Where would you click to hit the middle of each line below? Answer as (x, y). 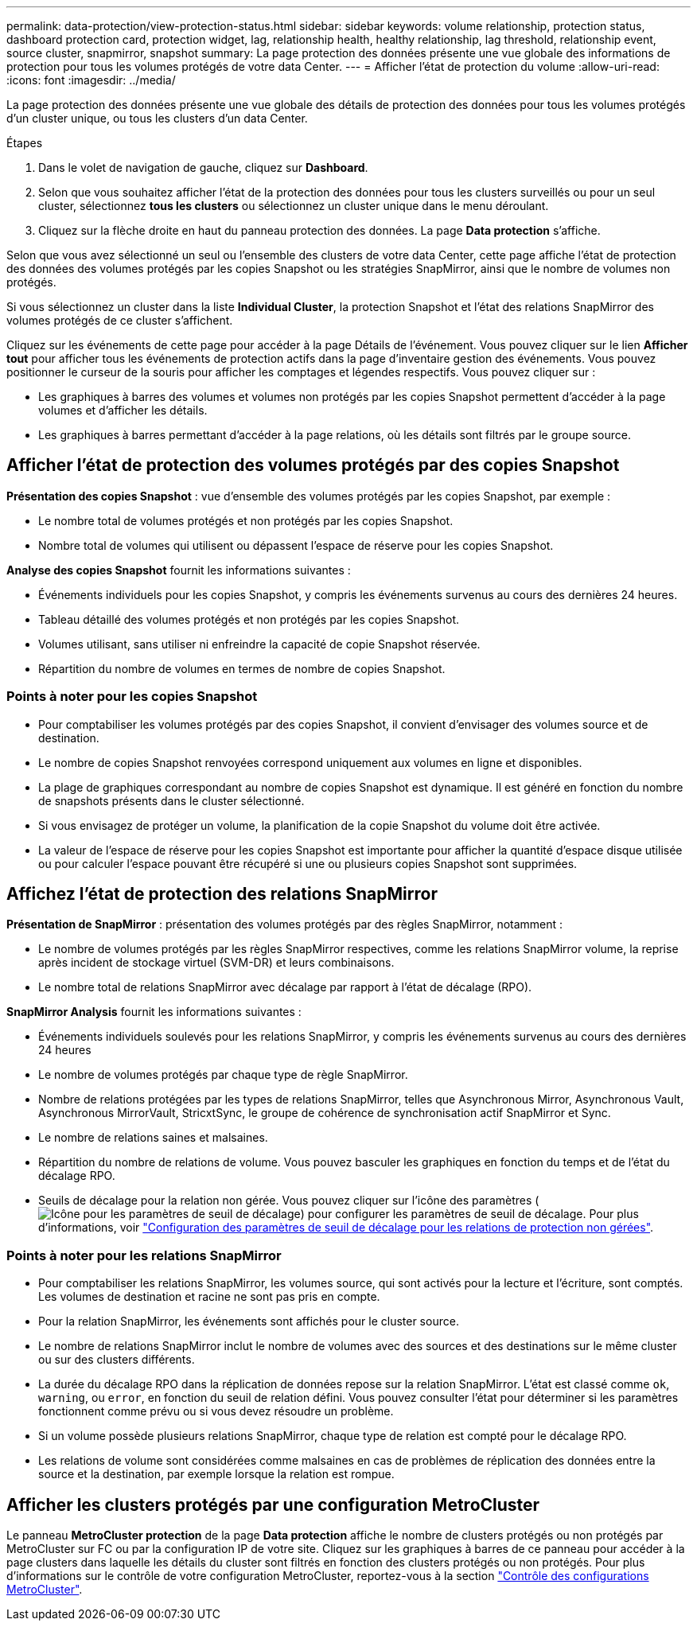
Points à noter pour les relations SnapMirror (144, 1255)
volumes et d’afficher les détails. (123, 410)
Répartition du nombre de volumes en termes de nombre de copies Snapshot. (242, 668)
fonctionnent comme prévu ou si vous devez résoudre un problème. (216, 1411)
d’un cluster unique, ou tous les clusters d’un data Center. (157, 118)
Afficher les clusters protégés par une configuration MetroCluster (273, 1504)
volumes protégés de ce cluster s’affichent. (120, 320)
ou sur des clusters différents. (117, 1360)
